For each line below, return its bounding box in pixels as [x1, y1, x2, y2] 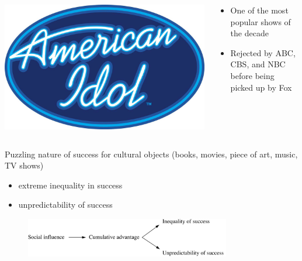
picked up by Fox [230, 81, 292, 93]
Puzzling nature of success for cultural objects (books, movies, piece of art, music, [5, 147, 298, 160]
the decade [230, 27, 269, 39]
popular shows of [230, 15, 291, 28]
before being [230, 69, 275, 81]
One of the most [230, 4, 289, 16]
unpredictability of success [18, 198, 113, 211]
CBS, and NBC [230, 58, 286, 70]
